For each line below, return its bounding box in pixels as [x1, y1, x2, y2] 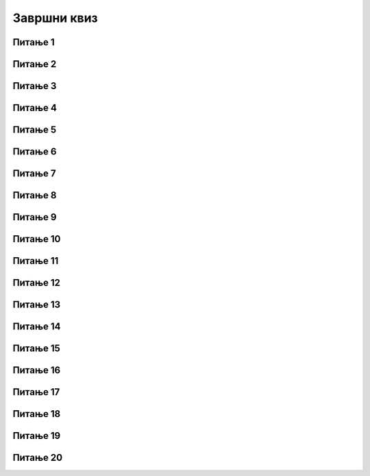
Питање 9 [12, 211, 57, 223]
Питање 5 [12, 124, 57, 136]
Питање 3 [12, 80, 57, 92]
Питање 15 [12, 343, 61, 355]
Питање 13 [12, 299, 61, 311]
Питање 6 [12, 146, 57, 158]
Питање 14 [12, 321, 61, 333]
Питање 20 [12, 452, 63, 464]
